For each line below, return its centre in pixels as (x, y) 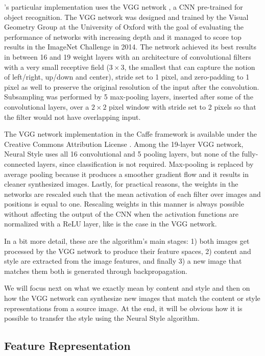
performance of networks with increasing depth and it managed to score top (123, 36)
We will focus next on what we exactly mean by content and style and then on (127, 288)
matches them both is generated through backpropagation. (96, 271)
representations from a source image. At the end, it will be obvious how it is (123, 308)
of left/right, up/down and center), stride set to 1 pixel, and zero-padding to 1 (127, 77)
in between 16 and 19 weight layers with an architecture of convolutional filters (128, 56)
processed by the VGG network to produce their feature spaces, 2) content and (128, 251)
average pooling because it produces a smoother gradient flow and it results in (126, 174)
